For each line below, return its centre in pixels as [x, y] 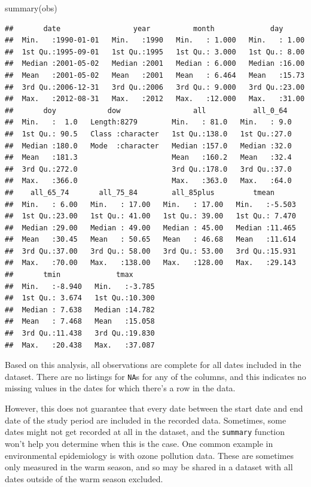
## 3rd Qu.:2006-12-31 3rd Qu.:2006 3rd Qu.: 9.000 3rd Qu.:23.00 [155, 87]
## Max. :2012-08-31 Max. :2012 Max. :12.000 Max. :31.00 [155, 99]
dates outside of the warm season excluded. [84, 478]
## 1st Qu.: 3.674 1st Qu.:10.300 [80, 298]
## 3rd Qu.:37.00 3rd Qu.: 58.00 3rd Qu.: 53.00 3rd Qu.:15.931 [150, 251]
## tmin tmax [69, 275]
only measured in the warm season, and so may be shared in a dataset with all [149, 467]
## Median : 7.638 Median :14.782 [80, 310]
